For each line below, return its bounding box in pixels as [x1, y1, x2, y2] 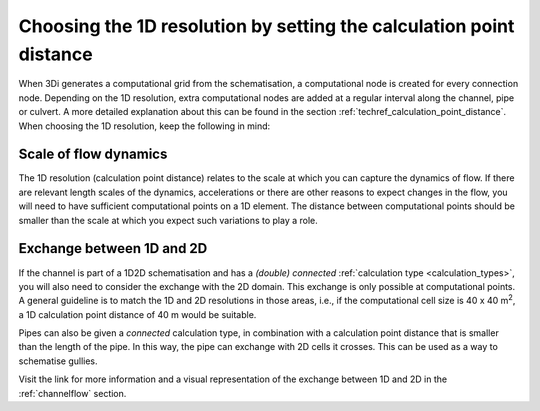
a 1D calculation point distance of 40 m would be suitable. [18, 308, 257, 320]
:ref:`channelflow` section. [18, 387, 127, 399]
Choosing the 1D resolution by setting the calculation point [18, 15, 515, 37]
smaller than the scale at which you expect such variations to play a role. [18, 214, 319, 226]
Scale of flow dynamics [18, 146, 168, 163]
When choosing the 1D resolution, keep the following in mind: [18, 120, 271, 132]
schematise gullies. [18, 355, 99, 367]
